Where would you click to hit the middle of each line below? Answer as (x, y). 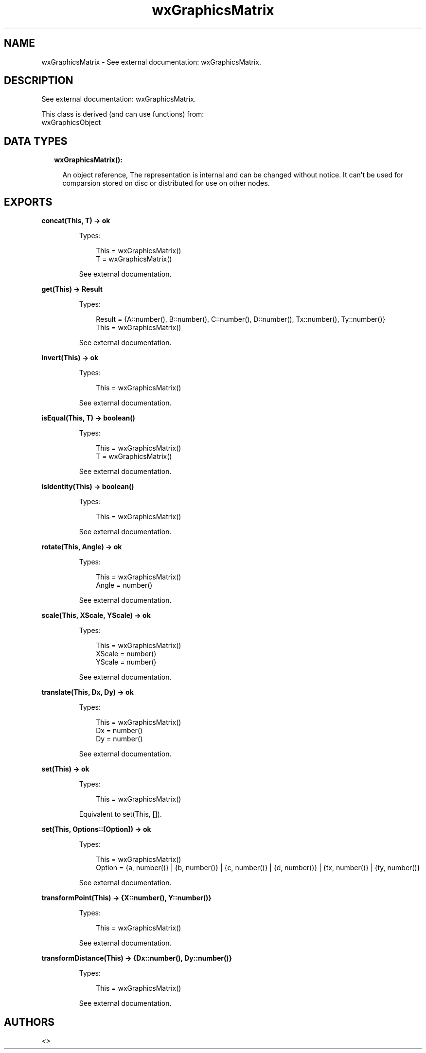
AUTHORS (29, 1022)
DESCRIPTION (39, 81)
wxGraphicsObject (71, 123)
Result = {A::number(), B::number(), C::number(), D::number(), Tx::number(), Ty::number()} (241, 319)
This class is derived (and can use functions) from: (123, 114)
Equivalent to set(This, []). (120, 814)
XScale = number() (126, 654)
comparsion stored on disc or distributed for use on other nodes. (166, 183)
